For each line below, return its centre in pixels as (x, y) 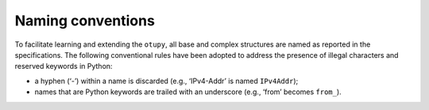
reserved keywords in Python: (64, 66)
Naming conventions (85, 21)
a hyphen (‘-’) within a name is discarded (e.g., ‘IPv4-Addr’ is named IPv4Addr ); (166, 81)
